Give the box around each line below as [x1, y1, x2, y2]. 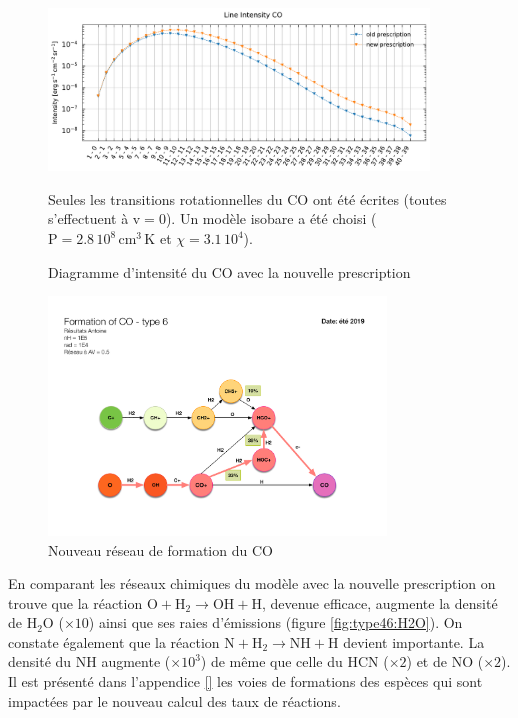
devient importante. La [343, 631, 485, 652]
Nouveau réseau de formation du [48, 539, 248, 560]
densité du [8, 651, 72, 672]
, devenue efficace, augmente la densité [261, 592, 498, 613]
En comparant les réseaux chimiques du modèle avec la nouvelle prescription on [8, 573, 496, 594]
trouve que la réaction [8, 592, 143, 613]
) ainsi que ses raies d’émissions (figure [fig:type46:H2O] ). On [88, 612, 463, 633]
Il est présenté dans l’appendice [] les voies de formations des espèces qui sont [8, 671, 483, 692]
